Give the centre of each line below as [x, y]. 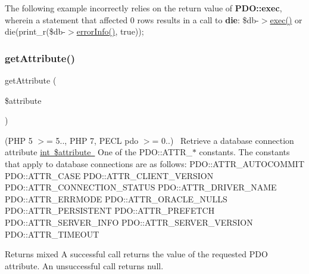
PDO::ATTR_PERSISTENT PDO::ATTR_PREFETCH [110, 210]
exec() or [286, 19]
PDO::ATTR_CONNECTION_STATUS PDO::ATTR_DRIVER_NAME [141, 187]
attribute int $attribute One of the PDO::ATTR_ [99, 152]
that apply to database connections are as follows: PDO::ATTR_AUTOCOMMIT [154, 163]
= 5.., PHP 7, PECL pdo [93, 140]
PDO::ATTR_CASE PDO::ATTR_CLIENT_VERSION [109, 175]
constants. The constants [244, 152]
